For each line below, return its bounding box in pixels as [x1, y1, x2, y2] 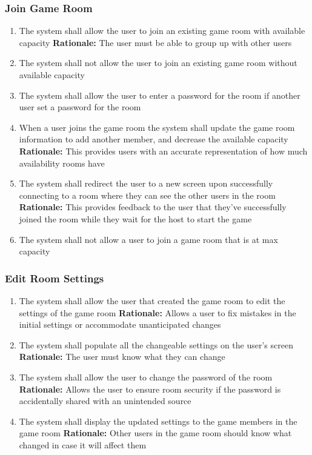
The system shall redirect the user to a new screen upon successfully [19, 177, 273, 190]
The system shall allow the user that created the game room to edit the [19, 294, 285, 307]
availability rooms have [19, 156, 105, 169]
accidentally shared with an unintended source [19, 394, 191, 407]
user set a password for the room [19, 101, 141, 113]
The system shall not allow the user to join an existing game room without [19, 56, 297, 69]
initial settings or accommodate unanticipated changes [19, 318, 221, 331]
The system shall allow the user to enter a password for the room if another [19, 88, 300, 101]
